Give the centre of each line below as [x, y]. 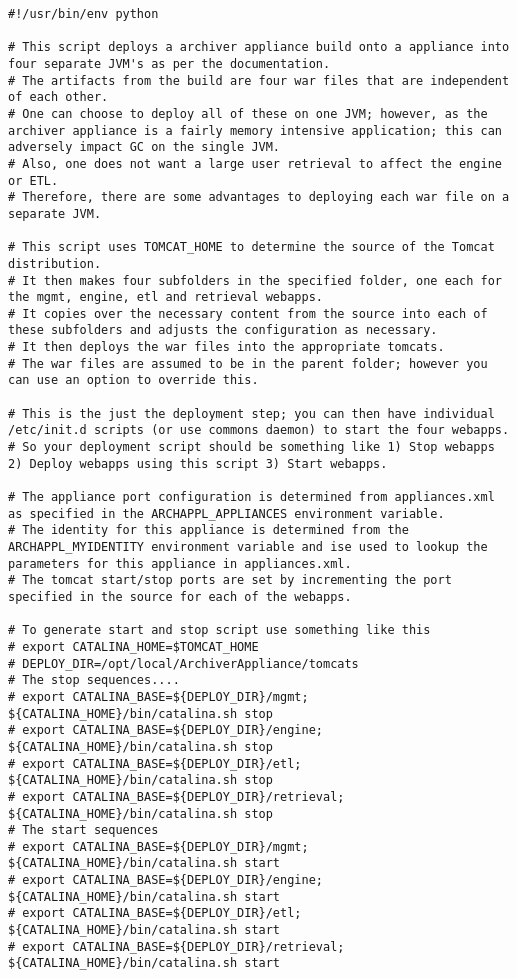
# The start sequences [83, 830]
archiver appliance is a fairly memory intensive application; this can [255, 130]
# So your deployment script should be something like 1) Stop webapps [251, 447]
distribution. [55, 263]
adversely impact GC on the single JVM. [144, 147]
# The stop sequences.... [94, 680]
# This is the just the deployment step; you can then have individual [251, 413]
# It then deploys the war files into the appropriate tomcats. [226, 347]
